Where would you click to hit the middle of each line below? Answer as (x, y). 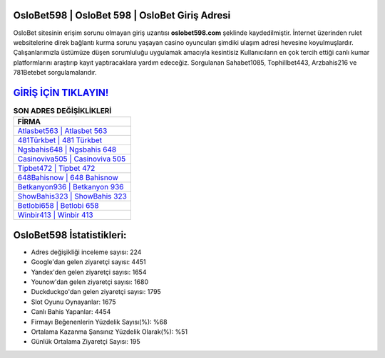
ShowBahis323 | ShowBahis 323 (72, 196)
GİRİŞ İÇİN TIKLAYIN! (61, 93)
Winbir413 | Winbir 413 (55, 215)
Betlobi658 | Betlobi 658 (58, 206)
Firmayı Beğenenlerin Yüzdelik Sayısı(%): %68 (99, 322)
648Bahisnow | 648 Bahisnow (68, 178)
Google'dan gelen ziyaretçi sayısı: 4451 (88, 262)
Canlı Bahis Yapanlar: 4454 (71, 312)
